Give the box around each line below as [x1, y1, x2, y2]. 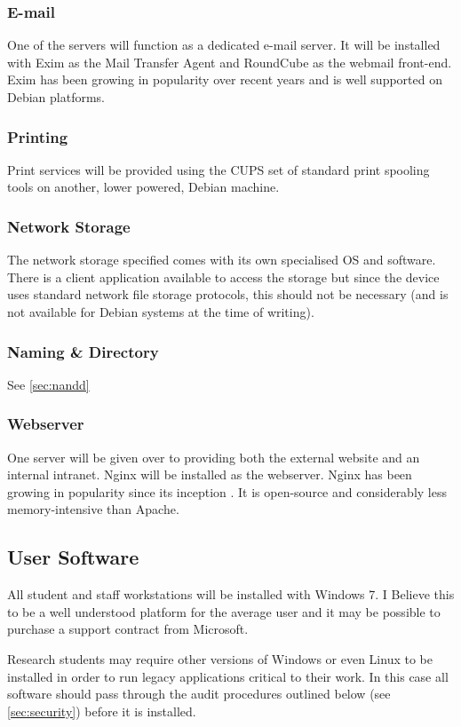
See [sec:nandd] [7, 375, 90, 393]
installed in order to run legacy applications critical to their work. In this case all [7, 667, 449, 685]
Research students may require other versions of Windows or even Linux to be [7, 649, 433, 668]
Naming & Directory [7, 340, 159, 362]
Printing [7, 125, 68, 147]
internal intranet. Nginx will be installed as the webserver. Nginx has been [7, 465, 412, 484]
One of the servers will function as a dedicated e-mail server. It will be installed [7, 36, 441, 54]
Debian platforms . [7, 88, 106, 106]
